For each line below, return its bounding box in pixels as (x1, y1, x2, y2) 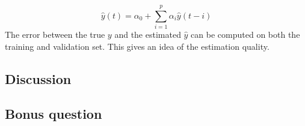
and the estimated (114, 28, 181, 41)
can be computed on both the (191, 28, 300, 41)
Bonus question (5, 104, 102, 123)
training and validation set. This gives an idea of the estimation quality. (5, 40, 270, 52)
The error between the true (5, 28, 105, 41)
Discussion (5, 69, 72, 88)
